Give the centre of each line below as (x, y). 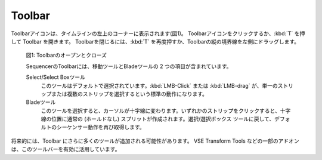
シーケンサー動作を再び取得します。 (101, 127)
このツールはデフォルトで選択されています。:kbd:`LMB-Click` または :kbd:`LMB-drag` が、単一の (159, 85)
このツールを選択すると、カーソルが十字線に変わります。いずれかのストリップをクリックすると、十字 (166, 110)
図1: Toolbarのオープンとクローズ (66, 55)
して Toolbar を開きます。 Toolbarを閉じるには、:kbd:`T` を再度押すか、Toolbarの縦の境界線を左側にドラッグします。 (155, 41)
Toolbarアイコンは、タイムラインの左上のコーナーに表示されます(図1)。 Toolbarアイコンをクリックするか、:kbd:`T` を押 (158, 33)
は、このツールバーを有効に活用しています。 (66, 149)
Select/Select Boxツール (56, 77)
